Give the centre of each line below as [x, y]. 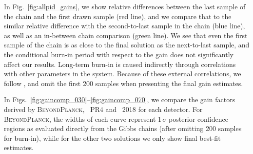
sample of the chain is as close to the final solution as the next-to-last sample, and [127, 45]
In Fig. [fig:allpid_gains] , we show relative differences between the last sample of [125, 6]
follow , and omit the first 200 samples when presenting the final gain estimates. [124, 83]
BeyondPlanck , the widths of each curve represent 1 [83, 119]
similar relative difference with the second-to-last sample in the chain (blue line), [125, 26]
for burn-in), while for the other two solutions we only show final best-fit [112, 138]
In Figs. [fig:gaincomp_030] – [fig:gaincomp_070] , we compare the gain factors [120, 99]
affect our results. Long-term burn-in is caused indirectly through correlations [120, 64]
